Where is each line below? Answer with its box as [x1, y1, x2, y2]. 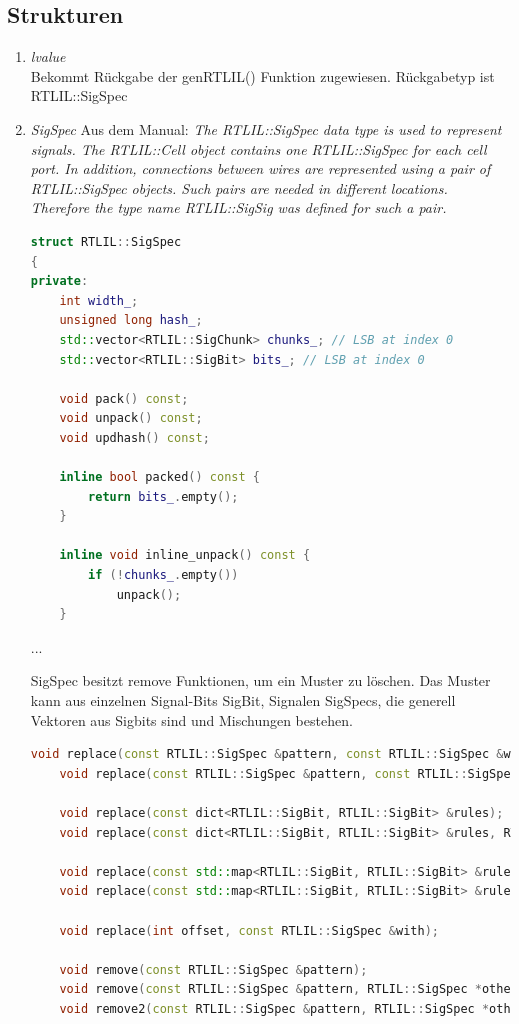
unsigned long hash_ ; [59, 313, 203, 328]
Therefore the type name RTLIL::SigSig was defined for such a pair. [30, 197, 447, 218]
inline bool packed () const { [59, 470, 260, 485]
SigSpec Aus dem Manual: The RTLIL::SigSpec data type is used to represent [30, 118, 502, 139]
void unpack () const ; [59, 411, 203, 426]
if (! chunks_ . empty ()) [88, 568, 239, 583]
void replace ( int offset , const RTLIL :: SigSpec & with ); [59, 923, 439, 938]
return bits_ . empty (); [88, 489, 239, 504]
